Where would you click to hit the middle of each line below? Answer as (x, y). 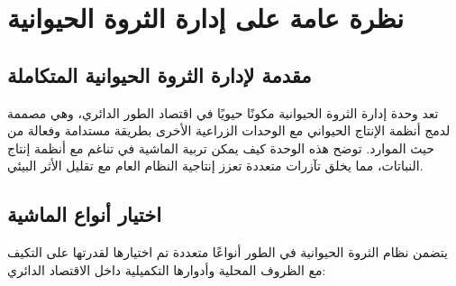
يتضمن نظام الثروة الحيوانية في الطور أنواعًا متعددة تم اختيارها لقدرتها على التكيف (228, 252)
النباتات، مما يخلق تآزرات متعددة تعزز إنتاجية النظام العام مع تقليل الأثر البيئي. (215, 166)
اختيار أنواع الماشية (84, 214)
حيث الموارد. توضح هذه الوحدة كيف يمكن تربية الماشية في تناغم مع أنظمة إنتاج (221, 148)
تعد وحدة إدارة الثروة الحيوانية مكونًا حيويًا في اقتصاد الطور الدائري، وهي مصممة (223, 112)
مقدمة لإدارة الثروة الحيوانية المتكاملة (160, 74)
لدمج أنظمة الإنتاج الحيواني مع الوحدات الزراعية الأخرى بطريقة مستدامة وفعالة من (229, 130)
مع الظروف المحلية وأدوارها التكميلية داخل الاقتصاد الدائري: (167, 269)
